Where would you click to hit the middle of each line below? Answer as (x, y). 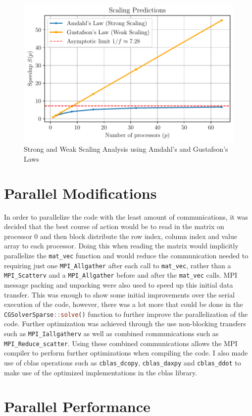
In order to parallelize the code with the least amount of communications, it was (126, 216)
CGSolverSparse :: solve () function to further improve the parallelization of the (126, 314)
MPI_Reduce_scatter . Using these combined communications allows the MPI (121, 343)
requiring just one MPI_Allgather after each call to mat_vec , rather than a (118, 265)
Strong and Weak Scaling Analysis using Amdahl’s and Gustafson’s (126, 149)
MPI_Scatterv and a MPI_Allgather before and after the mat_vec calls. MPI (121, 275)
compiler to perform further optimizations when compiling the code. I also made (126, 353)
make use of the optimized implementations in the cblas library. (101, 372)
